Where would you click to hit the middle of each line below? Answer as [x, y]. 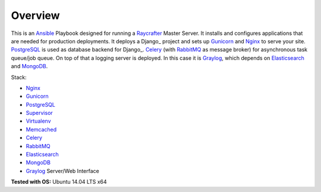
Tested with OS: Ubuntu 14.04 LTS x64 [59, 182]
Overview [35, 15]
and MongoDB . [29, 66]
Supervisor [39, 113]
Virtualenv [38, 121]
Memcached [41, 129]
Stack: [19, 77]
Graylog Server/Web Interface [62, 171]
